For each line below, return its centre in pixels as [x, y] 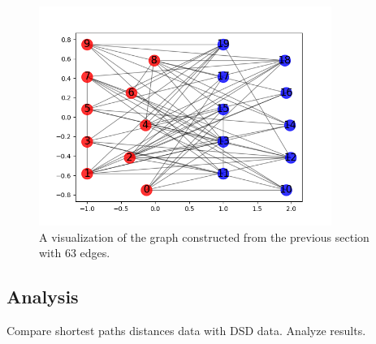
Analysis [43, 297]
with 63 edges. [75, 253]
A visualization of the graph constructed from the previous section [204, 236]
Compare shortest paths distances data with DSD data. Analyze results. [186, 331]
